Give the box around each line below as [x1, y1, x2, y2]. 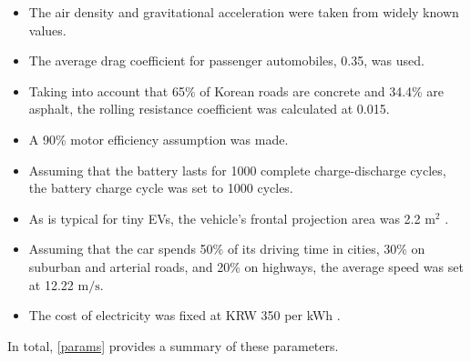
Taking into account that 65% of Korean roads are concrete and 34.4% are [28, 81, 445, 100]
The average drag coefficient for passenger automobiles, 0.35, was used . [28, 51, 425, 70]
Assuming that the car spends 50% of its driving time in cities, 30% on [28, 239, 425, 258]
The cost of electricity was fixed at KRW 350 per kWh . [28, 306, 341, 325]
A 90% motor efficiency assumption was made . [28, 129, 289, 148]
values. [28, 20, 67, 39]
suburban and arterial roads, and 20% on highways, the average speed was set [28, 256, 464, 276]
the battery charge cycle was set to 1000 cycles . [28, 178, 293, 197]
